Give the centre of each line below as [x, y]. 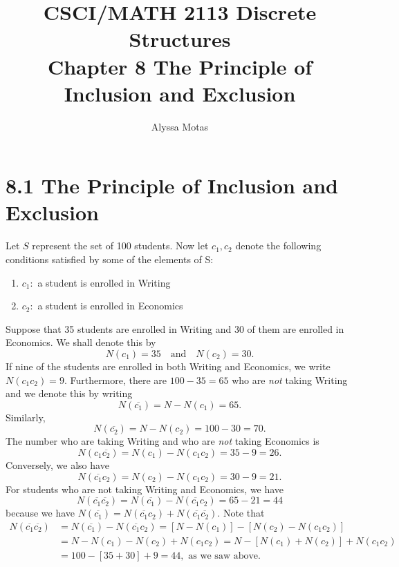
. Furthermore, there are [115, 379]
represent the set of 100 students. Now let [120, 246]
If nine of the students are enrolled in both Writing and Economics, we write [168, 366]
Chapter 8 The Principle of [180, 66]
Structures [180, 39]
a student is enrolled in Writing [104, 282]
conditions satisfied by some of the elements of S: [110, 259]
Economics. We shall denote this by [81, 342]
